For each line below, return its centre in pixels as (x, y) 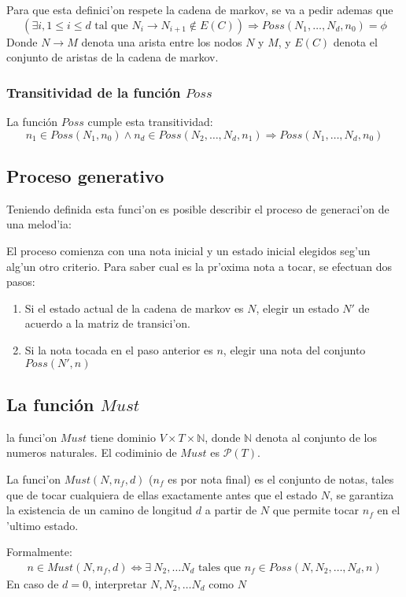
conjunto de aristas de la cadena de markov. (113, 57)
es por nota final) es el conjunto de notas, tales (281, 478)
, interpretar (117, 583)
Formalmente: (39, 552)
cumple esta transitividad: (150, 121)
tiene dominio (123, 437)
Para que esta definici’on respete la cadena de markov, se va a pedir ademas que (200, 9)
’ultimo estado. (42, 525)
